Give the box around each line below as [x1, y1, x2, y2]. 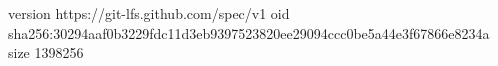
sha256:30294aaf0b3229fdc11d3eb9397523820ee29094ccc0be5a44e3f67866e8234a [8, 22, 490, 43]
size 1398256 [8, 42, 84, 63]
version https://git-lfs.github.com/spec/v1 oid [8, 3, 290, 23]
